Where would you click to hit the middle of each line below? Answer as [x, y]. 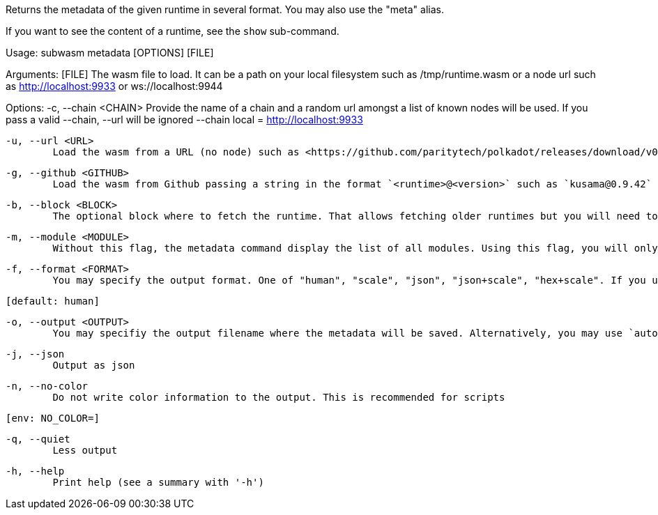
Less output [85, 450]
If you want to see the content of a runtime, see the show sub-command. [173, 31]
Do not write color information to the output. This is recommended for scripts [279, 397]
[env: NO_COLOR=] [53, 418]
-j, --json [35, 354]
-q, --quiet [38, 439]
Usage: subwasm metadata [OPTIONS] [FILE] [110, 53]
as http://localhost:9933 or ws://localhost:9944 [114, 86]
